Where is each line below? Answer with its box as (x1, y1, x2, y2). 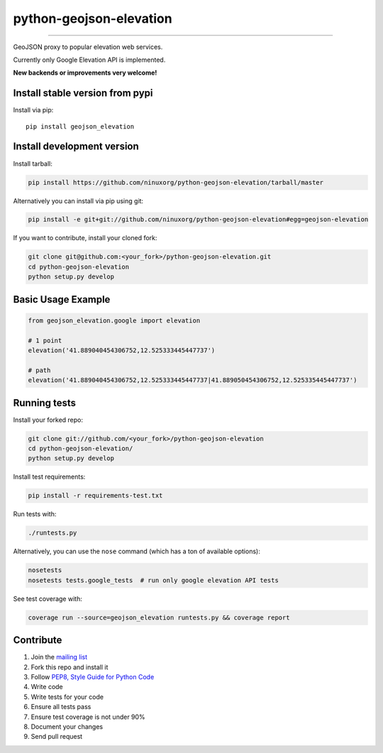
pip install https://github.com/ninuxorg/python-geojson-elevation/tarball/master (28, 178, 324, 186)
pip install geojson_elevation (26, 122, 135, 131)
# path (28, 366, 51, 374)
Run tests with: (13, 510, 57, 519)
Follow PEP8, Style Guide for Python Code (30, 672, 155, 681)
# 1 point (28, 336, 62, 345)
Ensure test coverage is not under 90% (30, 713, 145, 721)
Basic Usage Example (13, 293, 111, 305)
